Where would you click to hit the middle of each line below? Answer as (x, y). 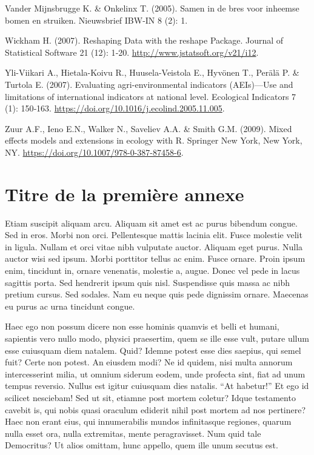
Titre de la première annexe (125, 194)
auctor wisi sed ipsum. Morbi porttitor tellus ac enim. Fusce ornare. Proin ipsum (155, 258)
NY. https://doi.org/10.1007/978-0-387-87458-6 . (94, 152)
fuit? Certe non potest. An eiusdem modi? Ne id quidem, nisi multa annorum (149, 362)
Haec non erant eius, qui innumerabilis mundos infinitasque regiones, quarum (148, 421)
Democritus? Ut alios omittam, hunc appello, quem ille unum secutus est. (142, 445)
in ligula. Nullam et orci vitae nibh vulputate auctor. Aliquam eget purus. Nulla (154, 246)
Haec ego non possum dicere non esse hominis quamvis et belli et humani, (142, 326)
